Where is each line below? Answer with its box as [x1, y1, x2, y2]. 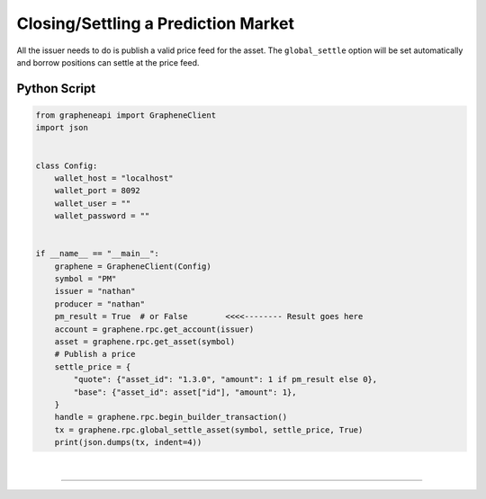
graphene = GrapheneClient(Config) [54, 261, 211, 272]
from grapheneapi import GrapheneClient [35, 110, 216, 120]
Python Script [16, 81, 96, 96]
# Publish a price [54, 349, 136, 360]
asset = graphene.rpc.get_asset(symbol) [54, 336, 236, 346]
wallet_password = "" [54, 211, 150, 221]
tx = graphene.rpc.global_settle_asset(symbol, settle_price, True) [54, 424, 364, 435]
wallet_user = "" [54, 198, 131, 209]
